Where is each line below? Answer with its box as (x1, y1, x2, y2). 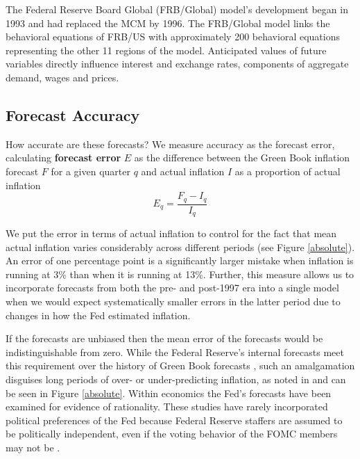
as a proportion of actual (234, 163, 341, 178)
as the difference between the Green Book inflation (134, 150, 350, 165)
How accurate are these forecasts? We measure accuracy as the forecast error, (6, 136, 335, 151)
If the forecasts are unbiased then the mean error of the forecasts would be (6, 331, 323, 346)
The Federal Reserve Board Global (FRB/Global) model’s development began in (6, 2, 348, 16)
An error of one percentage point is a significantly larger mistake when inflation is (6, 253, 354, 268)
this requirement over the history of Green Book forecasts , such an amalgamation (6, 358, 355, 373)
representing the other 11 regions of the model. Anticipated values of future (6, 42, 327, 57)
